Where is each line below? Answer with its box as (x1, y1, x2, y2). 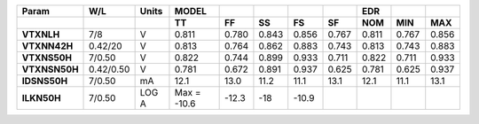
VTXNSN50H (21, 63, 79, 75)
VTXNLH (21, 28, 60, 40)
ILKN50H (21, 92, 61, 104)
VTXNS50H (21, 51, 73, 64)
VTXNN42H (21, 40, 74, 52)
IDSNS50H (21, 75, 68, 87)
